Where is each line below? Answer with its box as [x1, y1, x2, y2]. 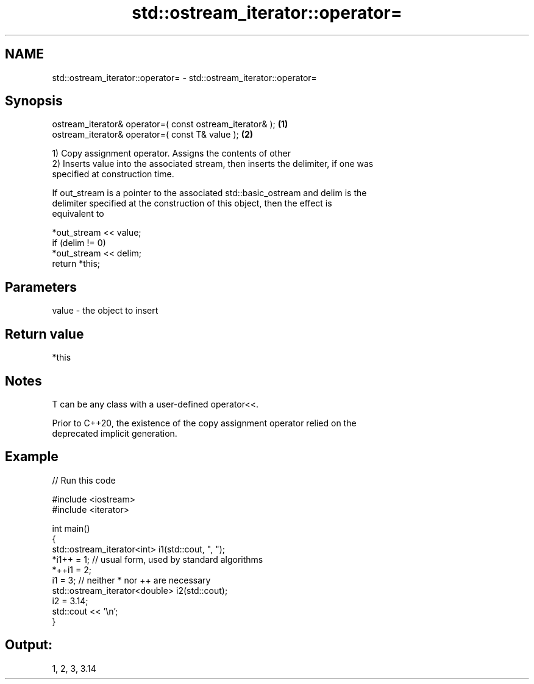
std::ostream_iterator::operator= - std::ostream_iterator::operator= [52, 72, 317, 83]
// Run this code [52, 474, 116, 485]
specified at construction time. [52, 169, 174, 180]
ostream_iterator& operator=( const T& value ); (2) [52, 129, 254, 140]
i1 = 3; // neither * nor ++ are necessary [52, 574, 211, 585]
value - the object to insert [52, 305, 158, 316]
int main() [52, 523, 90, 534]
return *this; [52, 258, 101, 269]
